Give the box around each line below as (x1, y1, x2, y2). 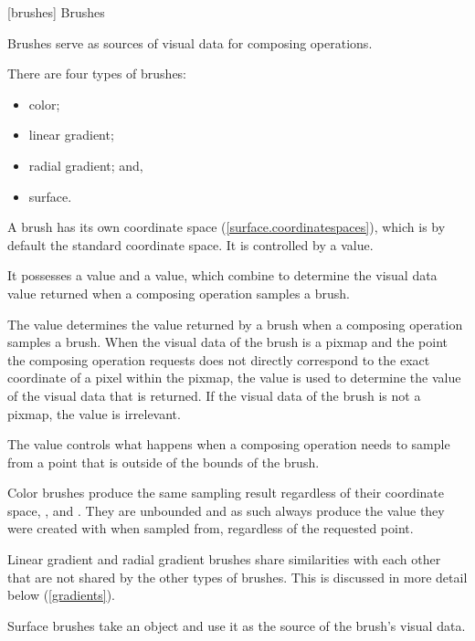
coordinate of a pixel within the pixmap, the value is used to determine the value (7, 368, 461, 387)
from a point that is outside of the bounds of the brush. (7, 452, 320, 471)
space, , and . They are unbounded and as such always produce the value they (7, 500, 445, 520)
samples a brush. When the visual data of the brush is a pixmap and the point (7, 332, 449, 352)
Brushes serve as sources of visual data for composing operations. (7, 33, 373, 52)
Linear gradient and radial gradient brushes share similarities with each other (7, 550, 441, 569)
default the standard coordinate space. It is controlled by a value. (7, 235, 374, 254)
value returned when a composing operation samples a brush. (7, 283, 350, 302)
